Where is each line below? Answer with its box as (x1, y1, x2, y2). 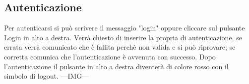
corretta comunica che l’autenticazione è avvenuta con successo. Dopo (4, 51, 216, 61)
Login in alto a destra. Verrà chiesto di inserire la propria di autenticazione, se (4, 32, 242, 42)
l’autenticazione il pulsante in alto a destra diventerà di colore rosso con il (4, 61, 229, 71)
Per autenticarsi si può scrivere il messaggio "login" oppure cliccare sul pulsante (4, 23, 245, 33)
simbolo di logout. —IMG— (4, 71, 89, 81)
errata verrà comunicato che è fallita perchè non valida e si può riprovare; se (4, 42, 236, 52)
